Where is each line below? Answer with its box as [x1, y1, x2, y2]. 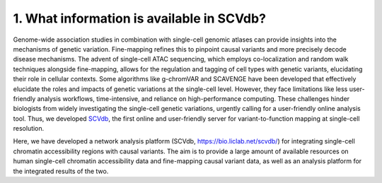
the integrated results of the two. [13, 167, 109, 175]
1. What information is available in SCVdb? [13, 11, 267, 26]
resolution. [13, 124, 45, 133]
